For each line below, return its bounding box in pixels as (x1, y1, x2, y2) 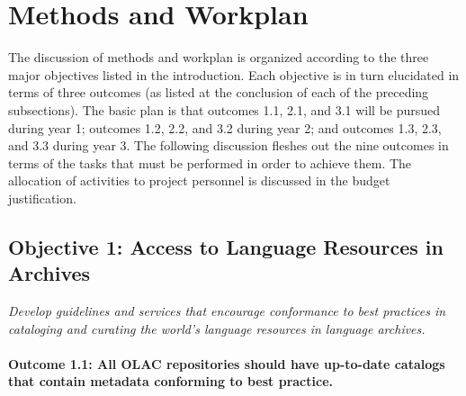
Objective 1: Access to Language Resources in (8, 232, 444, 260)
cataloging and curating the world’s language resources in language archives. (8, 319, 426, 337)
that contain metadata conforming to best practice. (8, 372, 333, 391)
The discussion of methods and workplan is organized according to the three (8, 48, 429, 67)
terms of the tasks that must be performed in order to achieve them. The (8, 153, 412, 172)
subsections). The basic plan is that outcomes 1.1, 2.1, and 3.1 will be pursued (8, 100, 441, 119)
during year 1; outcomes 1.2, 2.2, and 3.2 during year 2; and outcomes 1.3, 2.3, (8, 118, 442, 137)
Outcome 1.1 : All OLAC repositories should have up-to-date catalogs (8, 354, 445, 373)
